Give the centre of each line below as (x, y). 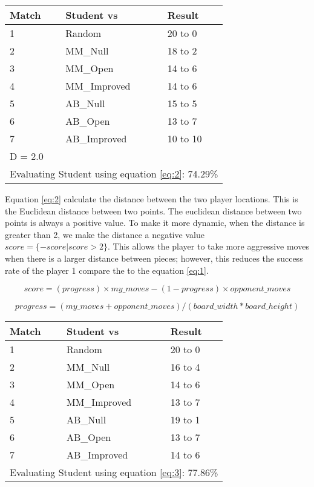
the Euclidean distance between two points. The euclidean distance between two (153, 210)
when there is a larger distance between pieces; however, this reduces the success (154, 258)
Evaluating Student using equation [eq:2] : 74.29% (114, 174)
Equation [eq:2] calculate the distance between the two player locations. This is (152, 199)
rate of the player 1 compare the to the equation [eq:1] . (107, 270)
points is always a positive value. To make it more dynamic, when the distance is (155, 223)
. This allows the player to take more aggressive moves (208, 246)
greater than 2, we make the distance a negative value (105, 234)
